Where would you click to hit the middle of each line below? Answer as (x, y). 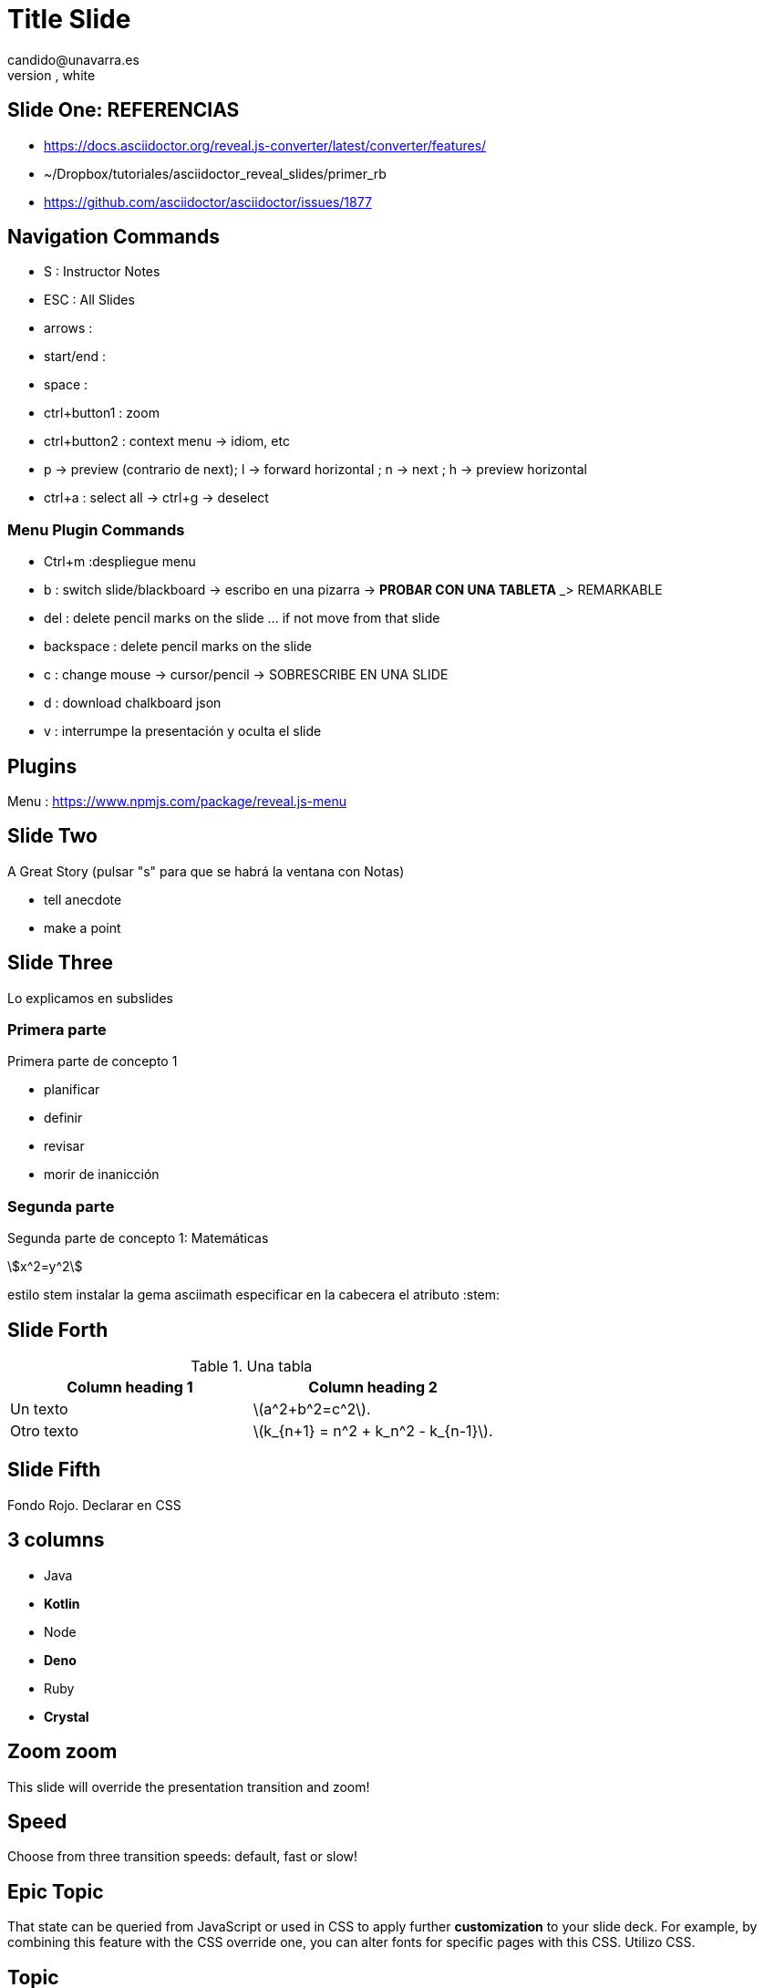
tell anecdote (83, 899)
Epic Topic (56, 1891)
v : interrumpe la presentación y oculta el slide (183, 731)
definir (63, 1118)
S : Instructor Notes (102, 272)
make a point (83, 927)
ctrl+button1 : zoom (102, 413)
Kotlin (62, 1603)
